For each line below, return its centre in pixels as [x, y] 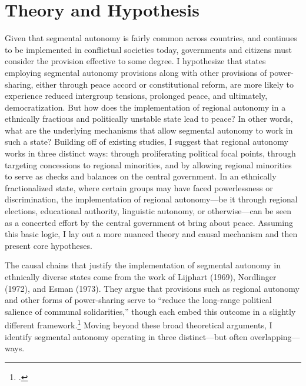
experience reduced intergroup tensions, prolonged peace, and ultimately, [136, 96]
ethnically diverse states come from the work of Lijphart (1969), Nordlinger [141, 277]
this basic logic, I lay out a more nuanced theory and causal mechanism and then [151, 234]
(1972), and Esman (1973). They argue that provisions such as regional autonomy [152, 288]
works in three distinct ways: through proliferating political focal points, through [150, 153]
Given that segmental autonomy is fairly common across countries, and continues [151, 38]
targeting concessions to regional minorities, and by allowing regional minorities [148, 164]
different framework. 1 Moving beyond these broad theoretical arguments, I [139, 324]
